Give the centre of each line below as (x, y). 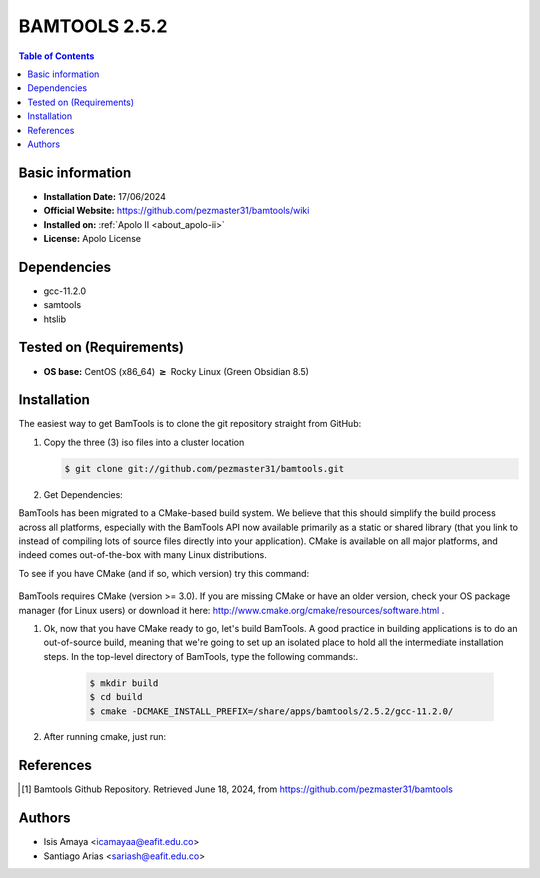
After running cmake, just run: (105, 737)
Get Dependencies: (83, 494)
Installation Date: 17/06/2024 (105, 196)
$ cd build (116, 697)
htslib (55, 319)
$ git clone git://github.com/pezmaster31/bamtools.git (204, 468)
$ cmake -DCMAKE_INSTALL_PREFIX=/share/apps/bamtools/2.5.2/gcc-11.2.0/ (271, 711)
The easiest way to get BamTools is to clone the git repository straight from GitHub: (190, 424)
